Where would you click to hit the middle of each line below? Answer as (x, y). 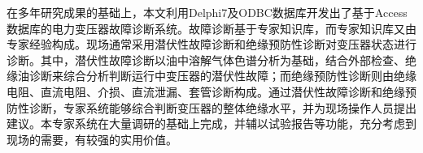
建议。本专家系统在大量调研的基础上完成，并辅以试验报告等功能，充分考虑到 (211, 123)
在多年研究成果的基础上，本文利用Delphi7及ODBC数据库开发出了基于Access (207, 12)
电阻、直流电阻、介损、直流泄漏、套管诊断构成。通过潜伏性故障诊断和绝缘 (206, 91)
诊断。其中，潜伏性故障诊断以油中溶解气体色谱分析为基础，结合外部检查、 (206, 59)
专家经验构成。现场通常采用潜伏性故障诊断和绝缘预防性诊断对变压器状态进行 (211, 44)
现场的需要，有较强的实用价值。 (92, 139)
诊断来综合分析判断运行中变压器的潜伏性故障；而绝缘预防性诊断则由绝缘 (222, 76)
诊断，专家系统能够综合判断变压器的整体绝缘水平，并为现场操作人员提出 (222, 107)
